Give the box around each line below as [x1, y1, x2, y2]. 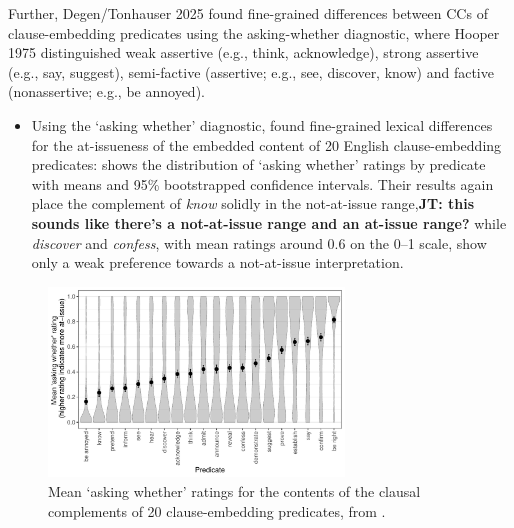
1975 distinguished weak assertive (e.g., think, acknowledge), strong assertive [8, 42, 479, 63]
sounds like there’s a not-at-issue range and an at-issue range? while [31, 212, 507, 233]
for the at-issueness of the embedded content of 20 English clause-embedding [31, 134, 502, 155]
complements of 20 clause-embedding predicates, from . [48, 500, 386, 521]
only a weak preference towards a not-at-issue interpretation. [31, 252, 404, 273]
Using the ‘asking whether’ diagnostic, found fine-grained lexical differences [31, 114, 493, 135]
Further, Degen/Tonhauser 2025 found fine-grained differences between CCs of [8, 3, 488, 23]
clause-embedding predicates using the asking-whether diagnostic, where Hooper [8, 22, 500, 43]
